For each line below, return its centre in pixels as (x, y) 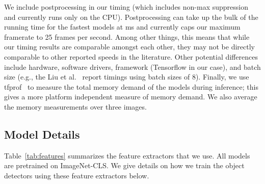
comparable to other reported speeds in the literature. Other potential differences (131, 56)
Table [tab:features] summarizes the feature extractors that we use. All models (127, 155)
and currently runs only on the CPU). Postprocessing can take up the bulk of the (131, 17)
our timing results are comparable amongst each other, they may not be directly (130, 47)
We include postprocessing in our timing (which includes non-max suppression (126, 7)
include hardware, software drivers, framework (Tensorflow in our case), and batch (132, 67)
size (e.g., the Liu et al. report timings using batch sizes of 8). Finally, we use (127, 77)
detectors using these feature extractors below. (77, 175)
